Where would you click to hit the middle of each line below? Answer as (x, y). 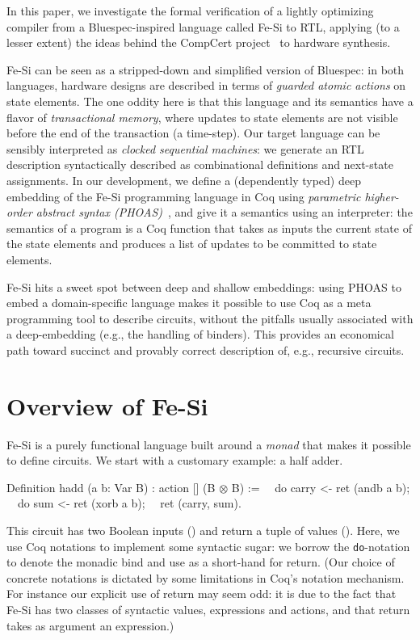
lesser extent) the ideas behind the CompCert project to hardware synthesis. (199, 42)
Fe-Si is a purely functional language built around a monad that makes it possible (209, 444)
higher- (382, 196)
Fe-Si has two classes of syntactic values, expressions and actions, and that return (208, 609)
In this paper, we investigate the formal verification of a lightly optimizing (190, 11)
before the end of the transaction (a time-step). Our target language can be (193, 133)
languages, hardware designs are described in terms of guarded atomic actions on (206, 85)
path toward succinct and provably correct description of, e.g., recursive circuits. (206, 349)
